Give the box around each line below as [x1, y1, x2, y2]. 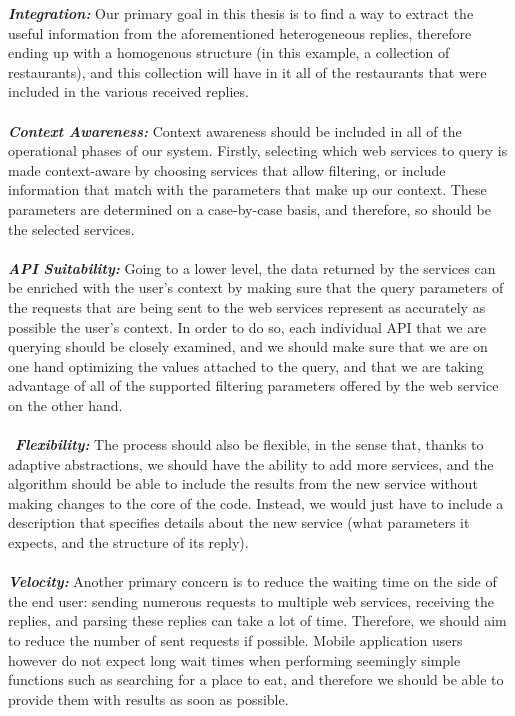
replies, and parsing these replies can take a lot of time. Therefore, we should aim [8, 610, 507, 631]
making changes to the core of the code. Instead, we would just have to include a [8, 492, 504, 513]
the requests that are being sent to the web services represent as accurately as [8, 296, 486, 317]
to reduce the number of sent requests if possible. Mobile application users [8, 630, 463, 650]
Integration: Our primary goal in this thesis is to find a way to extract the [8, 3, 474, 23]
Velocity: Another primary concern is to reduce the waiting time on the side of [8, 571, 497, 592]
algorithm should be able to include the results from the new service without [8, 473, 478, 494]
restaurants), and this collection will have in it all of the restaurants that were [8, 61, 487, 82]
